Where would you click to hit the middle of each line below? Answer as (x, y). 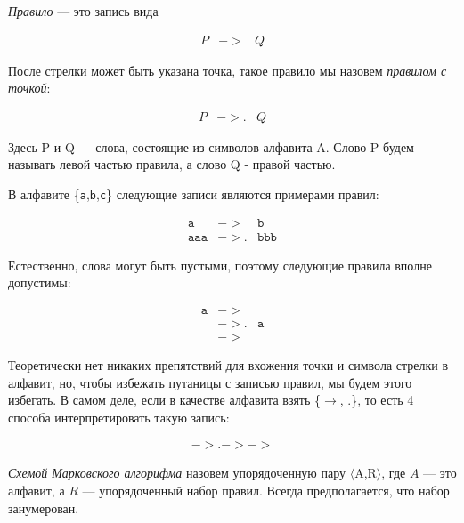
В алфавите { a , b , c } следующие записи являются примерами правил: (194, 194)
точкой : (29, 88)
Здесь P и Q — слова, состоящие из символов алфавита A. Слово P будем (211, 146)
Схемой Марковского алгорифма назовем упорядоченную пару (177, 473)
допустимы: (40, 282)
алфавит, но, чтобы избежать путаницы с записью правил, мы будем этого (210, 382)
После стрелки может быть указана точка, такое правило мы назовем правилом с (228, 70)
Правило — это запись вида (83, 11)
